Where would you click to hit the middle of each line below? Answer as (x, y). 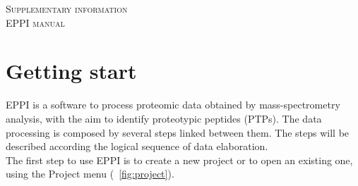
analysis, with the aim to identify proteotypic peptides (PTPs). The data (164, 118)
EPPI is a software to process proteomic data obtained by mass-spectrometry (173, 105)
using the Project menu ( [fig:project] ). (90, 174)
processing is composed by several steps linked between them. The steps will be (178, 132)
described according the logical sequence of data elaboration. (137, 146)
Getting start (71, 71)
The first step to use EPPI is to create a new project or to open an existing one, (179, 160)
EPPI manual (35, 22)
